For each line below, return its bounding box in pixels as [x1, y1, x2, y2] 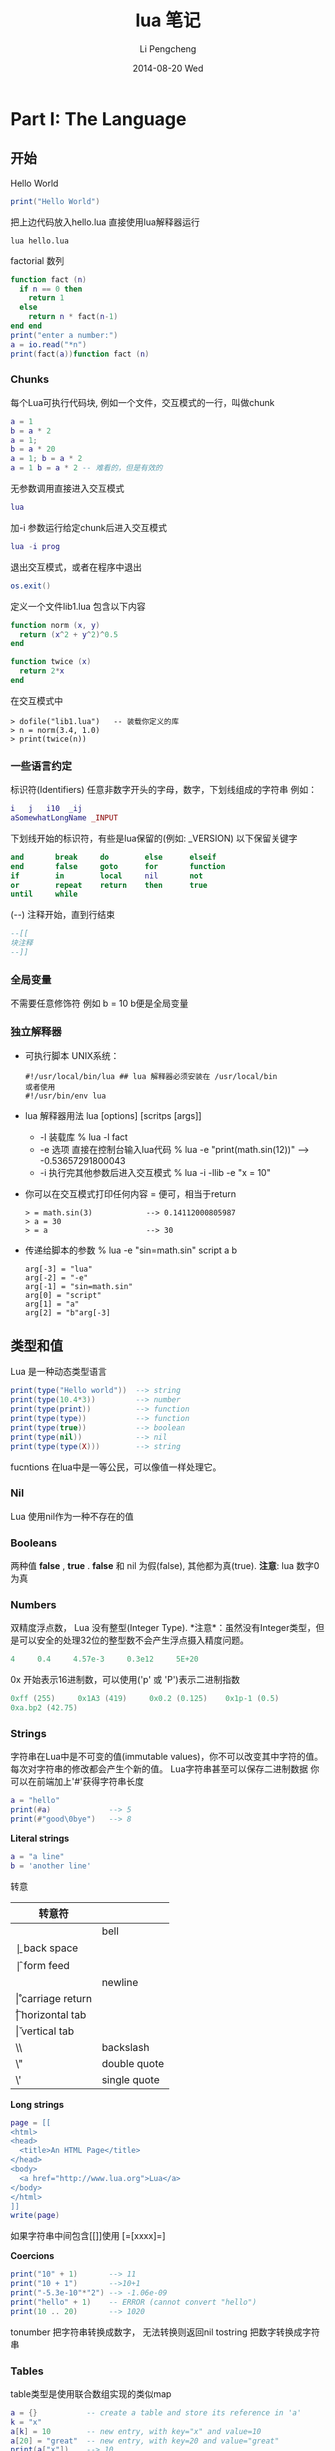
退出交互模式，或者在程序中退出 [10, 561, 142, 573]
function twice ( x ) [10, 657, 92, 667]
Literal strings [10, 1832, 70, 1844]
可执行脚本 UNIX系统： [24, 1049, 120, 1061]
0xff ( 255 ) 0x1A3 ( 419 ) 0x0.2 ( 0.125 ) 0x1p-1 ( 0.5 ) [10, 1694, 280, 1704]
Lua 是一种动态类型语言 [10, 1366, 107, 1378]
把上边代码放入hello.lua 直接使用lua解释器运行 [10, 216, 200, 228]
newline [101, 1975, 139, 1989]
